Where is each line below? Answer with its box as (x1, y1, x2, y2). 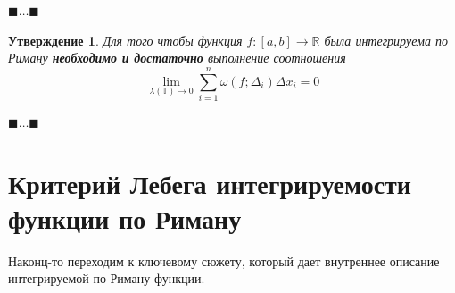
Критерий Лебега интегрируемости (8, 164, 412, 201)
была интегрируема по (324, 30, 448, 49)
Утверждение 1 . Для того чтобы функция (8, 30, 243, 49)
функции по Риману (8, 199, 242, 236)
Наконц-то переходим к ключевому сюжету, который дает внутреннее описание (8, 251, 440, 270)
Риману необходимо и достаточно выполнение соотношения (8, 48, 346, 67)
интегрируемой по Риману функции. (8, 269, 205, 288)
